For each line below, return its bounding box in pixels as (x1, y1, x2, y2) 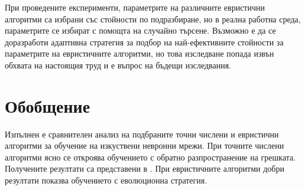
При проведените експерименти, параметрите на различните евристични (5, 1, 265, 13)
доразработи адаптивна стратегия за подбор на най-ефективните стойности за (5, 35, 284, 48)
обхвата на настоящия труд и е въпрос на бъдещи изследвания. (5, 58, 232, 71)
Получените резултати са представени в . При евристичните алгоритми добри (5, 162, 284, 175)
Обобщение (5, 93, 90, 117)
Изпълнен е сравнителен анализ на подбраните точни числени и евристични (5, 127, 279, 140)
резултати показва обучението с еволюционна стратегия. (5, 174, 207, 186)
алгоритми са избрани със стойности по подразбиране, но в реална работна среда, (5, 12, 301, 25)
